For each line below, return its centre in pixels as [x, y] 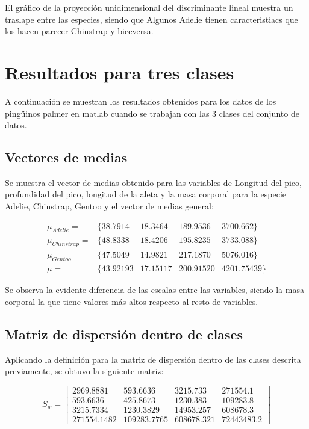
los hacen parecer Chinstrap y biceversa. [79, 31]
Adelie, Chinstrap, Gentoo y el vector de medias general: [109, 206]
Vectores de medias [66, 157]
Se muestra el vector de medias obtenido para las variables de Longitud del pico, [153, 182]
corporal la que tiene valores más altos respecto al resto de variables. [132, 301]
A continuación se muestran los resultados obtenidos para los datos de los [141, 101]
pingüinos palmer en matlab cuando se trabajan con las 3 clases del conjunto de [152, 113]
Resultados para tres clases [120, 72]
